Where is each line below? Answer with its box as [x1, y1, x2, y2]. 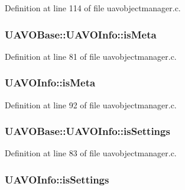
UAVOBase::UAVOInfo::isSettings [5, 124, 170, 139]
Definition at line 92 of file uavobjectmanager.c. [5, 98, 177, 111]
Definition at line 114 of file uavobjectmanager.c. [5, 2, 181, 14]
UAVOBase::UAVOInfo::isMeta [5, 27, 157, 41]
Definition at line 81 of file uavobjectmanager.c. [5, 50, 177, 62]
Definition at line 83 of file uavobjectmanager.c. [5, 147, 177, 159]
